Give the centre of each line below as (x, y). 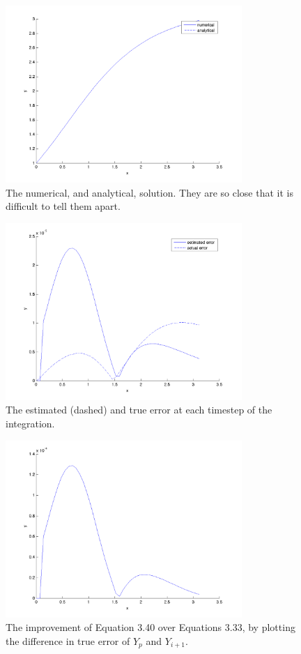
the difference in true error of (68, 640)
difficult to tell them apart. (63, 206)
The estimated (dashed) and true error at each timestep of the (139, 410)
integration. (30, 424)
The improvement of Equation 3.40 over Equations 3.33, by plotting (150, 627)
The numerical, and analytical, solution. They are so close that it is (149, 192)
